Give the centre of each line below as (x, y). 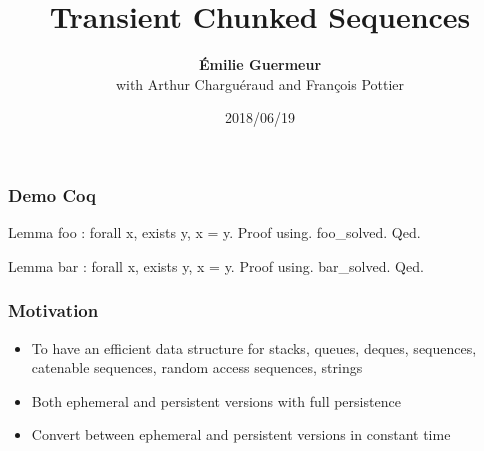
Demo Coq (52, 194)
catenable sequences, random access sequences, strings (197, 367)
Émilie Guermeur (260, 64)
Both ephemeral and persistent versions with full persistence (216, 400)
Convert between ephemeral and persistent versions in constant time (241, 434)
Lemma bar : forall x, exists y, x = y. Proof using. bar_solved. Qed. (216, 265)
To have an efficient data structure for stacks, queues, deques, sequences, (254, 347)
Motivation (53, 310)
